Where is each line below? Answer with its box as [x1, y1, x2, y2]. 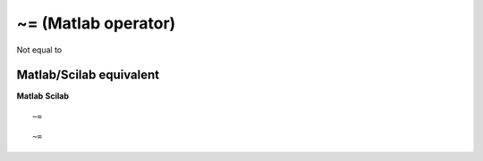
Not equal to [16, 44, 63, 55]
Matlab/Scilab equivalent [16, 68, 160, 83]
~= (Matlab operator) [16, 13, 176, 33]
